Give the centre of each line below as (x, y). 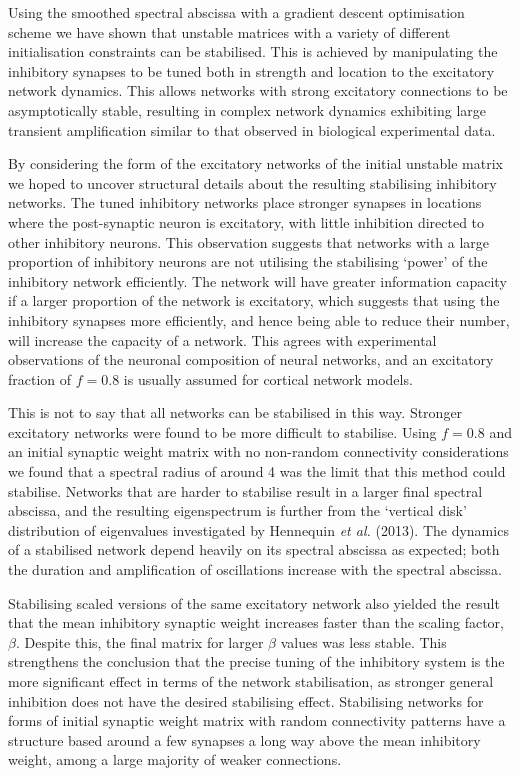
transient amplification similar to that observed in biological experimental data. (252, 129)
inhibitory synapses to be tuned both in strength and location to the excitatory (251, 70)
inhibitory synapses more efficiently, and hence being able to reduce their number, (259, 319)
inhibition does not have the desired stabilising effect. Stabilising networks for (246, 700)
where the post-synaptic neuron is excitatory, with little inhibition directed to (246, 221)
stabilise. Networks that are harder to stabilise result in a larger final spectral (245, 490)
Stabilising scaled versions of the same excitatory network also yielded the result (254, 602)
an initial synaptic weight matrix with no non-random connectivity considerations (258, 451)
